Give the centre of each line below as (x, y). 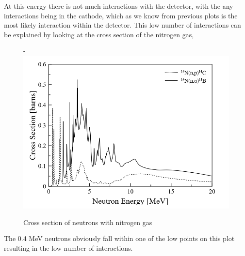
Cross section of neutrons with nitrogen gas (88, 222)
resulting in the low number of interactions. (68, 248)
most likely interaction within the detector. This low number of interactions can (122, 25)
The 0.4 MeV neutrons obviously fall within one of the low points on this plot (119, 238)
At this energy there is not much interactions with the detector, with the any (119, 6)
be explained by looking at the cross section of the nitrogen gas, (99, 34)
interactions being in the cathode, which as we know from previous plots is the (121, 15)
